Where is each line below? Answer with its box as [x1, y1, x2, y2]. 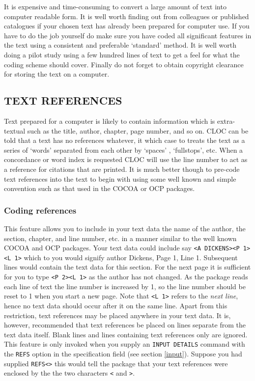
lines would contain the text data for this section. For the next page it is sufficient [4, 262, 251, 272]
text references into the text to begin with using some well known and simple [4, 173, 236, 184]
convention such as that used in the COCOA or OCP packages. [4, 183, 195, 193]
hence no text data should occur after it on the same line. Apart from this [4, 300, 227, 310]
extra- [217, 115, 235, 126]
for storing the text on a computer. [4, 69, 110, 79]
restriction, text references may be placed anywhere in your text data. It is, [4, 310, 231, 320]
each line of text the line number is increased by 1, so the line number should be [4, 281, 246, 291]
